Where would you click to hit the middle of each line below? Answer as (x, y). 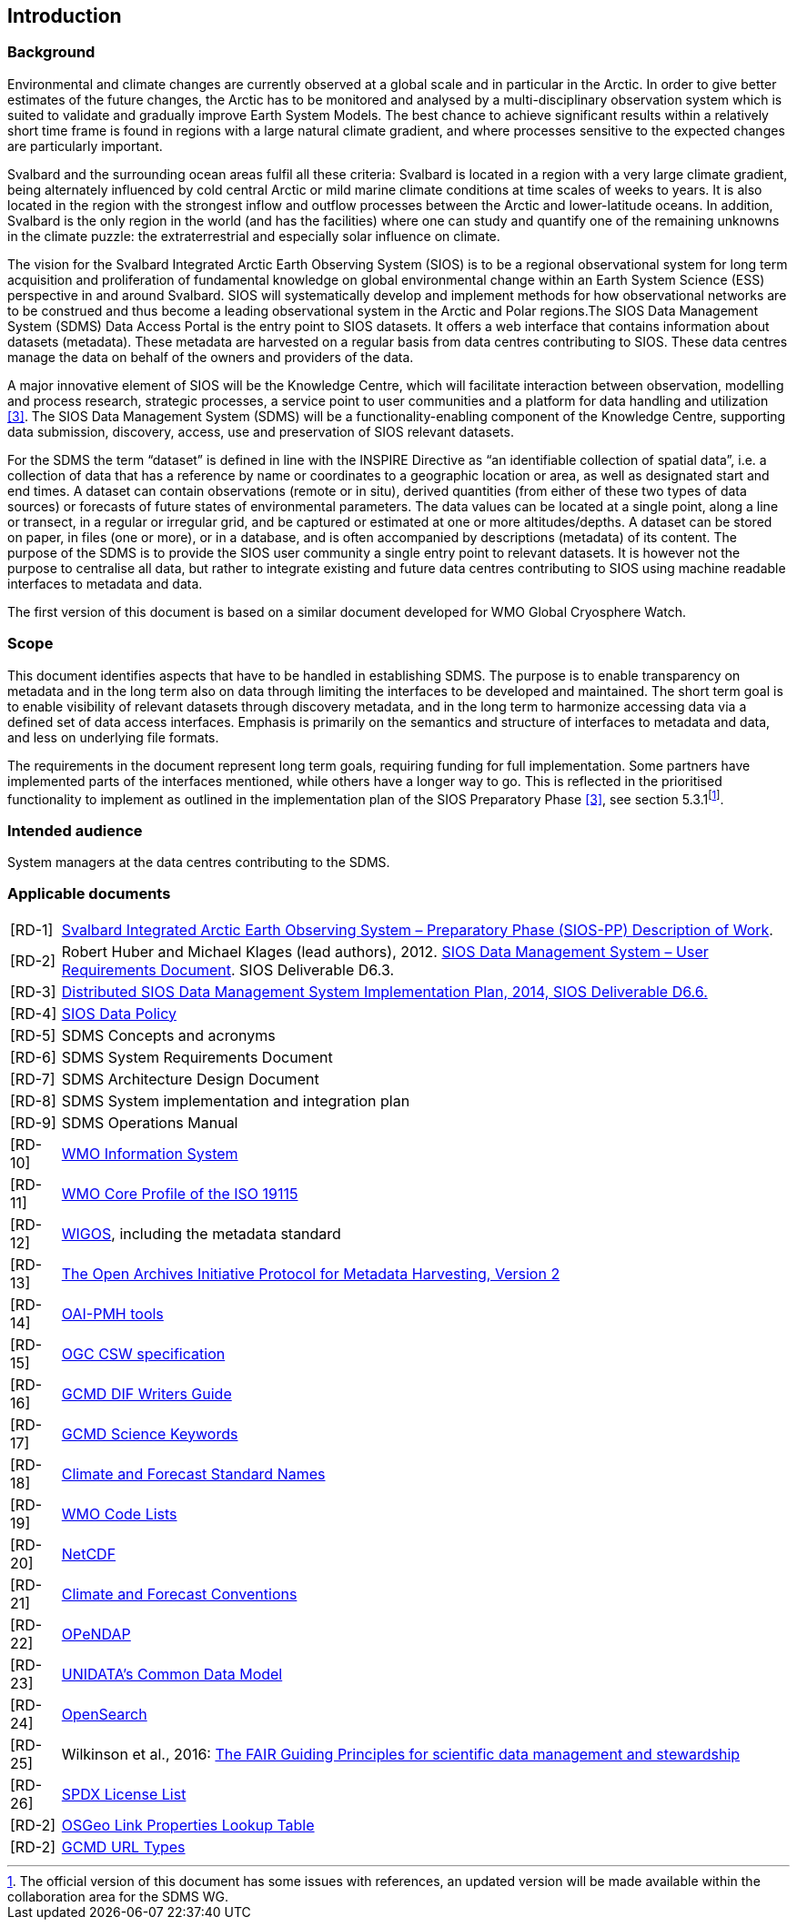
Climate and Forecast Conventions (179, 1594)
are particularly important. (85, 146)
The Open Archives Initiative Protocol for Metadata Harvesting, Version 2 (311, 1273)
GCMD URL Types (123, 1846)
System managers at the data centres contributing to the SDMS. (199, 862)
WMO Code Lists (119, 1513)
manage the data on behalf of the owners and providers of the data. (211, 357)
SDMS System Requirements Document (197, 1057)
